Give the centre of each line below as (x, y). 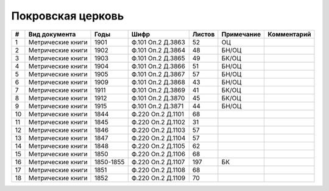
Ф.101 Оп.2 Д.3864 (158, 50)
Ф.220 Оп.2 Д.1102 (158, 122)
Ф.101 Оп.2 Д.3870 (158, 98)
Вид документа (52, 34)
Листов (203, 34)
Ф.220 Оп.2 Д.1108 (158, 170)
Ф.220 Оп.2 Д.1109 (158, 178)
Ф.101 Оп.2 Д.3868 (158, 82)
